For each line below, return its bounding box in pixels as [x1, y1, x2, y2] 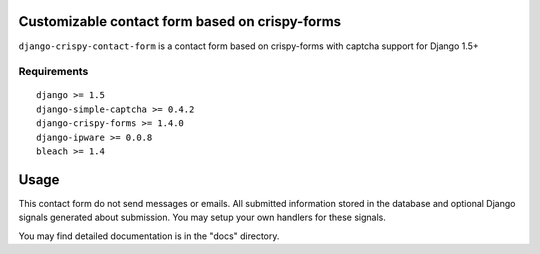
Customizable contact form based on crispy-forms [18, 13, 342, 30]
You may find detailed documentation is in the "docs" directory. [18, 230, 280, 242]
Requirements [18, 65, 89, 79]
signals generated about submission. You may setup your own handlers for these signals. [18, 211, 387, 224]
